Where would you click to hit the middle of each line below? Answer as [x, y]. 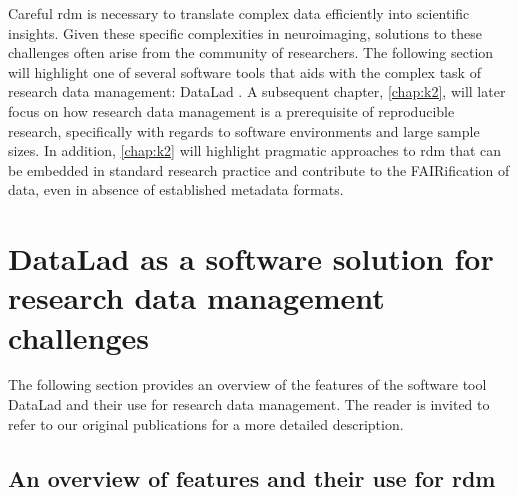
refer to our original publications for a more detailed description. [206, 423]
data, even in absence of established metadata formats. [176, 189]
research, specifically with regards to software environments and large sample [244, 130]
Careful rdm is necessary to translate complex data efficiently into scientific [239, 13]
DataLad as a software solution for [251, 258]
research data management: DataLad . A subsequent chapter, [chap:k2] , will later [257, 91]
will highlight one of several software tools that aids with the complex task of [244, 71]
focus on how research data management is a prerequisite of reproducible [231, 110]
